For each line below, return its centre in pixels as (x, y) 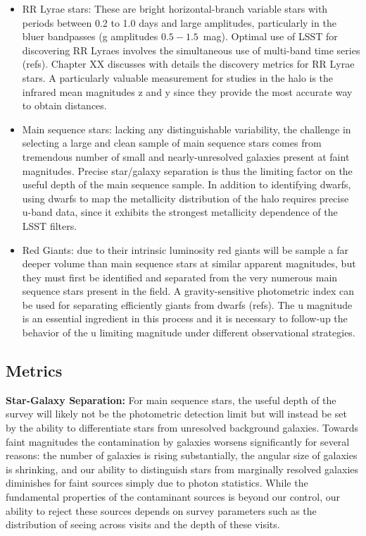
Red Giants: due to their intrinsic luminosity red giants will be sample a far (185, 249)
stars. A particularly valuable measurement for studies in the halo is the (178, 77)
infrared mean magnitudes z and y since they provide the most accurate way (187, 91)
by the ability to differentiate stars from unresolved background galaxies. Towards (182, 428)
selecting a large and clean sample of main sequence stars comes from (172, 143)
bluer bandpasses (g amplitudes (90, 36)
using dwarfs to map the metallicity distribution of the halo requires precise (185, 198)
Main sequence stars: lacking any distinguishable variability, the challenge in (187, 129)
